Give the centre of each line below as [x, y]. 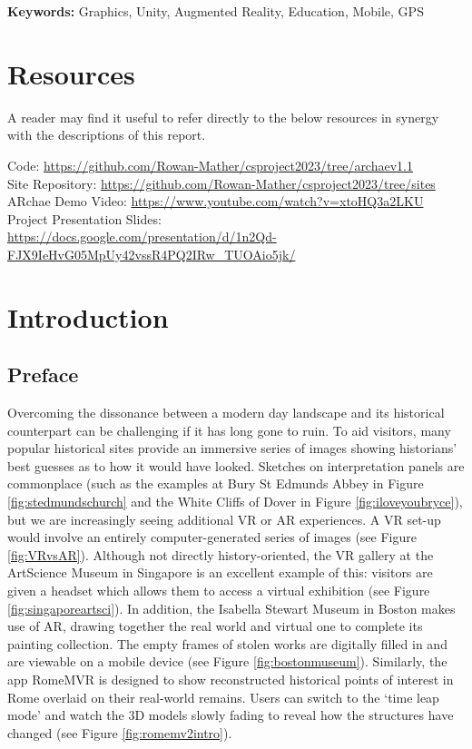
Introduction [88, 316]
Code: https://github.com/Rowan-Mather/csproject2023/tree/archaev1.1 [210, 165]
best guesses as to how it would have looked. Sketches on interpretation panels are [236, 465]
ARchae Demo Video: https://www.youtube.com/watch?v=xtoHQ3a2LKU [216, 201]
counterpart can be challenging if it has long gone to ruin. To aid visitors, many [229, 430]
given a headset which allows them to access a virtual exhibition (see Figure [219, 590]
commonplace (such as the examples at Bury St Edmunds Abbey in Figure [216, 483]
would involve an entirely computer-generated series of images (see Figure [212, 537]
